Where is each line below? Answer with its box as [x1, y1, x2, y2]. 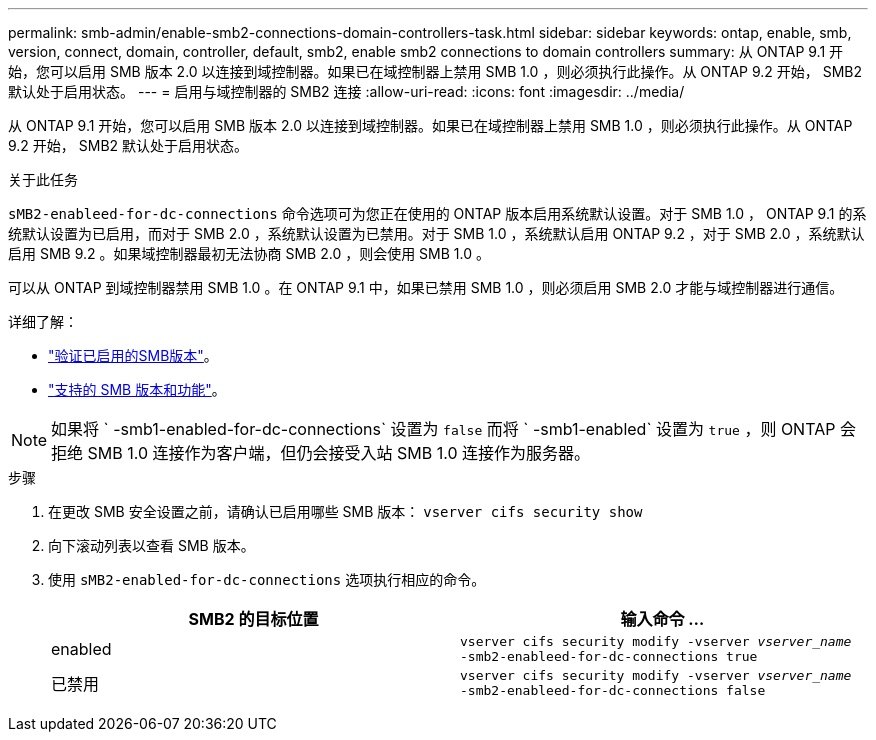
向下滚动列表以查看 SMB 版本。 [48, 537, 255, 554]
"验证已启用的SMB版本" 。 [48, 347, 218, 364]
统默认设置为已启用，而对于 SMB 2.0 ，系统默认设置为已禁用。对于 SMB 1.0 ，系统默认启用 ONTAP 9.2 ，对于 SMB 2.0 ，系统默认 [8, 225, 865, 242]
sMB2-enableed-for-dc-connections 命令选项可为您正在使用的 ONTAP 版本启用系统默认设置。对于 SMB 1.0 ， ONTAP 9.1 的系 [8, 205, 867, 222]
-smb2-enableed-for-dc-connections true [460, 649, 758, 664]
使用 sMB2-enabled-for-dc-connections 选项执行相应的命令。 [48, 571, 486, 588]
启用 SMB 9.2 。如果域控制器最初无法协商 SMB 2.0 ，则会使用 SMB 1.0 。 [8, 245, 490, 262]
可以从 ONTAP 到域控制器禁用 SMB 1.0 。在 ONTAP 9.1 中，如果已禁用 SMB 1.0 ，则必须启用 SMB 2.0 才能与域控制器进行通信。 [8, 279, 844, 296]
